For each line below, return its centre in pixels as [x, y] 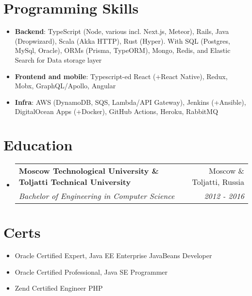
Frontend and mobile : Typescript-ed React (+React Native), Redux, [121, 76]
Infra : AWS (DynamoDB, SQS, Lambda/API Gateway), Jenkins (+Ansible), [130, 102]
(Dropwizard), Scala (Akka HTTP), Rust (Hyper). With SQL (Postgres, [122, 41]
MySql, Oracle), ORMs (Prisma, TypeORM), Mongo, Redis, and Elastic [123, 50]
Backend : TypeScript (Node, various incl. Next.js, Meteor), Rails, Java [122, 31]
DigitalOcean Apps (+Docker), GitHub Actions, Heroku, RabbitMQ [117, 111]
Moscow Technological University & [89, 171]
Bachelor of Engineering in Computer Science [97, 196]
